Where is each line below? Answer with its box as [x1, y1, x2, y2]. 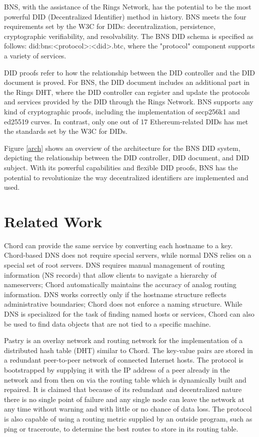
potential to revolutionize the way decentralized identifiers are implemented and [4, 172, 248, 182]
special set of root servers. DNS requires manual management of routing [4, 260, 225, 270]
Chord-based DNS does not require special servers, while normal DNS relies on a [4, 250, 251, 260]
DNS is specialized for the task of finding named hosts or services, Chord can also [4, 308, 254, 319]
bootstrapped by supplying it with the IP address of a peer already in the [4, 364, 230, 375]
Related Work [4, 211, 102, 231]
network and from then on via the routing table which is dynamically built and [4, 374, 246, 385]
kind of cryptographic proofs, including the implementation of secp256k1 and [4, 106, 240, 116]
